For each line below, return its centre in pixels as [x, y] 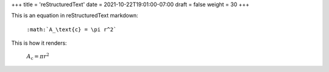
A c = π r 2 [38, 56]
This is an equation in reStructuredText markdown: [75, 16]
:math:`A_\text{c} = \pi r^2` [72, 29]
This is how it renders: [39, 43]
